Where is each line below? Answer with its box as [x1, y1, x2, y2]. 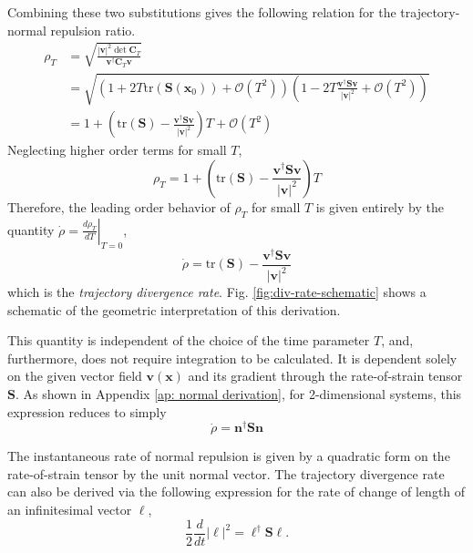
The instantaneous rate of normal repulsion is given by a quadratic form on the [7, 446, 450, 466]
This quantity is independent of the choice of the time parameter [7, 331, 370, 350]
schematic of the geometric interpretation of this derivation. [7, 300, 341, 319]
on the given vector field [7, 366, 142, 385]
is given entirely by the [315, 197, 444, 216]
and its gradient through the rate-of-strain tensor [188, 366, 463, 385]
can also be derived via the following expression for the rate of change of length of [7, 482, 466, 501]
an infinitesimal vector [7, 500, 132, 519]
